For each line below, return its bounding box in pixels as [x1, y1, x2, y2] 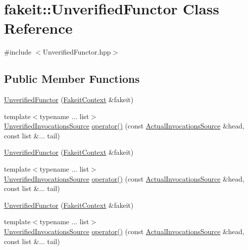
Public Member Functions [4, 71, 140, 86]
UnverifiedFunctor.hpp [43, 47, 111, 57]
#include [4, 47, 32, 57]
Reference [4, 18, 73, 38]
